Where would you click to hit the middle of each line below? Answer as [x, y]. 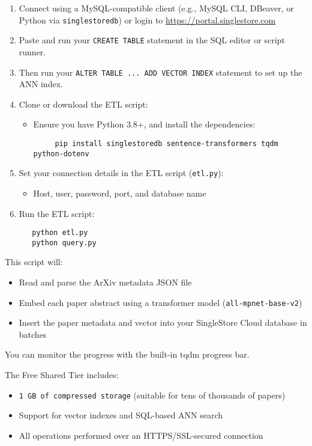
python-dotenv [61, 154]
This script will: [34, 262]
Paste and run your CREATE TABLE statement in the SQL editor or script [152, 40]
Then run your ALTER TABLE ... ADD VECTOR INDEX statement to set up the [160, 72]
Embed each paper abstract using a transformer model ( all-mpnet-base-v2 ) [160, 302]
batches [33, 334]
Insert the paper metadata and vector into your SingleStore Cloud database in [163, 322]
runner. [32, 51]
